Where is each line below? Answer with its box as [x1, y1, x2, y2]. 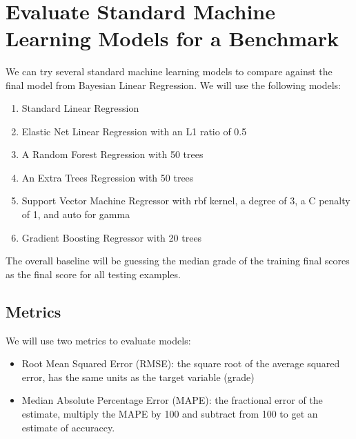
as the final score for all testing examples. [6, 266, 181, 281]
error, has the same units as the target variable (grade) [21, 369, 255, 384]
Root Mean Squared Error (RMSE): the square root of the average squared [21, 356, 340, 371]
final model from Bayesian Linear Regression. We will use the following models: [6, 77, 342, 92]
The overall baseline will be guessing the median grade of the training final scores [6, 253, 350, 268]
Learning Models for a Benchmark [6, 23, 339, 52]
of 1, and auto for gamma [21, 207, 130, 222]
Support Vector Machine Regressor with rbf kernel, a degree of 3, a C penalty [21, 193, 350, 208]
